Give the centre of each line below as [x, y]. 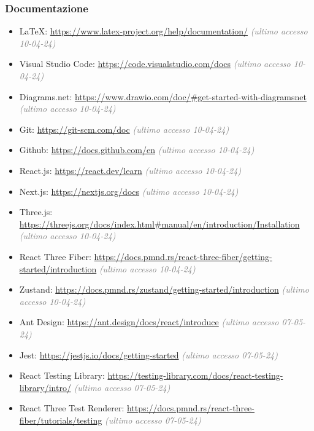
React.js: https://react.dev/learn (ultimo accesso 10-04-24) [130, 170]
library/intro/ [45, 387]
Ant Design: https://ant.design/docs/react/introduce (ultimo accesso [149, 322]
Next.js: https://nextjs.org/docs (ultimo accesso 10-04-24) [129, 191]
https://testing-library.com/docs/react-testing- [195, 375]
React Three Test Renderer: [72, 408]
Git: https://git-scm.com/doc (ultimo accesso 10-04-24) [124, 129]
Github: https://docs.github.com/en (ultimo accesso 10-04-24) [137, 150]
